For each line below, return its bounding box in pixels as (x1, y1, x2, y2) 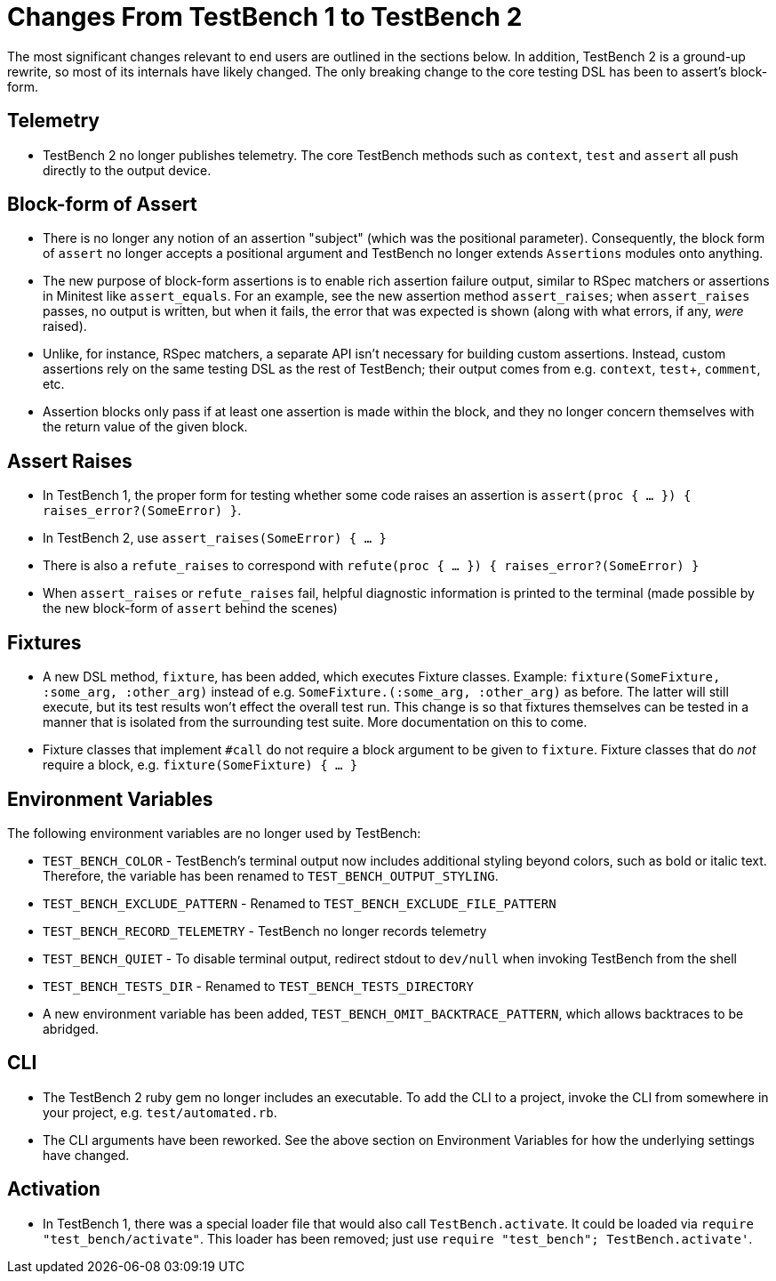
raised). (43, 318, 87, 334)
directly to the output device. (43, 162, 212, 178)
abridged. (43, 1020, 100, 1036)
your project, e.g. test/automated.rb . (43, 1104, 277, 1120)
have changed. (43, 1147, 130, 1163)
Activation (7, 1178, 100, 1201)
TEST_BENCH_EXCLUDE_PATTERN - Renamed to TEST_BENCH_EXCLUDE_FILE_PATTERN (43, 895, 556, 911)
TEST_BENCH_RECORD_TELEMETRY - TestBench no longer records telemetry (43, 922, 487, 939)
